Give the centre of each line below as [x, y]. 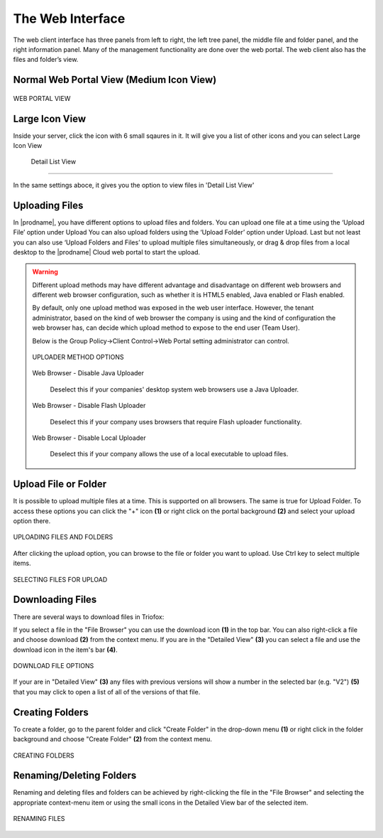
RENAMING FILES [39, 819]
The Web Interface [69, 18]
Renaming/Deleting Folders [75, 776]
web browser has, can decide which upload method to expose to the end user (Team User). [166, 328]
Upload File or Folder [60, 484]
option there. [32, 521]
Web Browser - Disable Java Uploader [88, 373]
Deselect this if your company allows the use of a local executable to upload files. [169, 454]
